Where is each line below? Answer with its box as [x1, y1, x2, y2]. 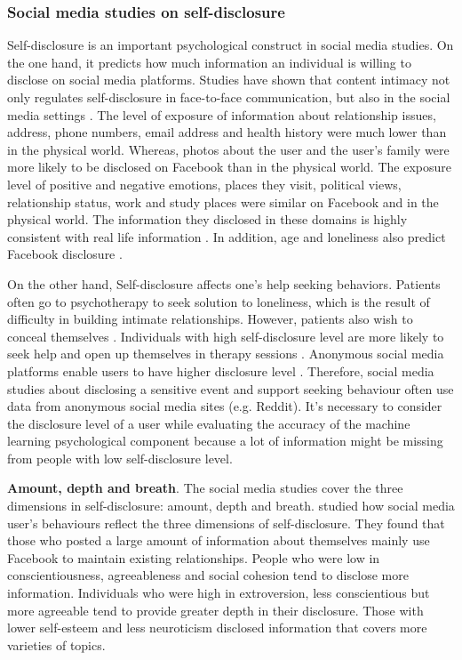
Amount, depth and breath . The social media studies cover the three [7, 479, 403, 497]
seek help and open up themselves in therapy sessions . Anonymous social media [7, 344, 444, 363]
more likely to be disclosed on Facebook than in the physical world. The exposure [7, 157, 451, 176]
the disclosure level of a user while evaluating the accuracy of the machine [7, 414, 410, 432]
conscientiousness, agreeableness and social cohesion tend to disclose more [7, 566, 409, 584]
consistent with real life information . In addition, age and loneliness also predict [7, 227, 446, 245]
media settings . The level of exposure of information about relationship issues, [7, 105, 436, 124]
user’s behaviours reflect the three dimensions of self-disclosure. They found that [7, 513, 445, 532]
